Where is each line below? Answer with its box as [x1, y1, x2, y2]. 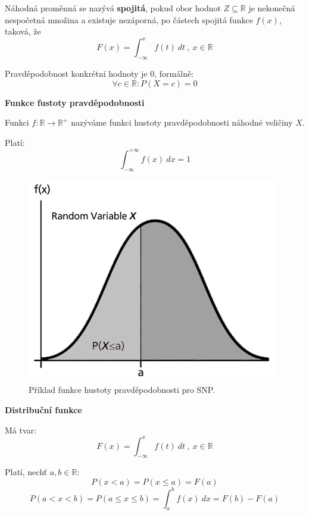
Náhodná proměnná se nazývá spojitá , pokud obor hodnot [5, 2, 221, 14]
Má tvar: [5, 423, 36, 436]
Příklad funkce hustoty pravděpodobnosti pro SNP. [29, 383, 216, 396]
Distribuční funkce [5, 403, 82, 416]
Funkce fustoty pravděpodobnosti [5, 96, 145, 108]
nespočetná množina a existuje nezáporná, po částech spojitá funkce [5, 13, 253, 26]
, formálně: [154, 67, 194, 80]
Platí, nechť [5, 466, 47, 478]
